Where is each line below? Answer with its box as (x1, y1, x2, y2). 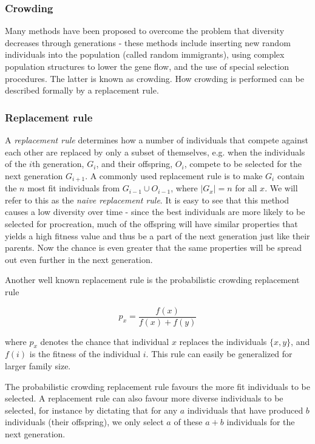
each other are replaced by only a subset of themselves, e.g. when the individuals (5, 145, 305, 158)
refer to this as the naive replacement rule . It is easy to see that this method (5, 193, 290, 206)
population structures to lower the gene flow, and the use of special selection (5, 60, 289, 72)
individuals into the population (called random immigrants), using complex (5, 48, 285, 61)
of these (174, 415, 203, 428)
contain (277, 169, 305, 182)
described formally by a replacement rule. (5, 84, 159, 97)
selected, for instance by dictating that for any (5, 403, 178, 416)
